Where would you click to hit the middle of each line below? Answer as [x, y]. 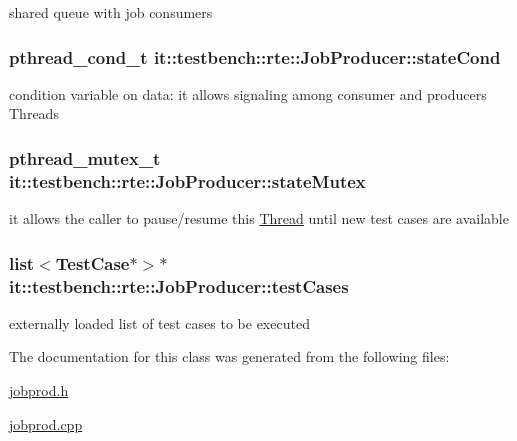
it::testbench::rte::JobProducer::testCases [179, 285]
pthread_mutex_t [85, 157]
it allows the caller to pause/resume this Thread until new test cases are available [259, 218]
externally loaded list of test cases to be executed [159, 322]
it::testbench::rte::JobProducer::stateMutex [187, 180]
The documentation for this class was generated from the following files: [229, 356]
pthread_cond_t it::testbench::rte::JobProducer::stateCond [255, 56]
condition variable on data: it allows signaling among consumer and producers [248, 93]
